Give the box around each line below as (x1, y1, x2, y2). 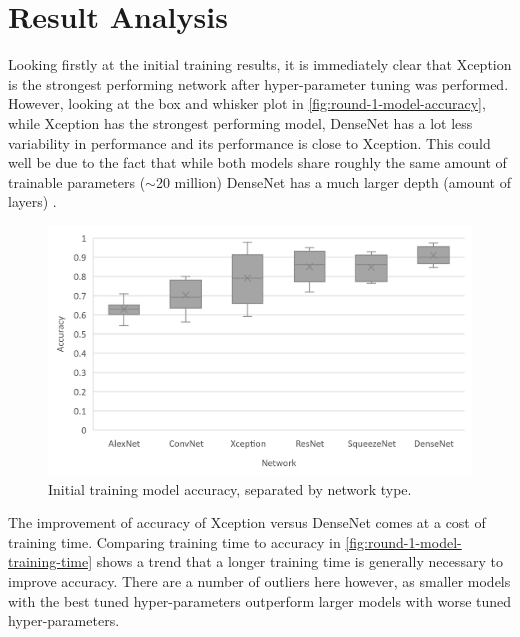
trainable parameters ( (8, 171, 146, 192)
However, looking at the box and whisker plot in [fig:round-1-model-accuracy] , (8, 93, 486, 114)
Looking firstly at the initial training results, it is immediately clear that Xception (8, 54, 512, 75)
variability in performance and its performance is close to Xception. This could (8, 132, 491, 153)
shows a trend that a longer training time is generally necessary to (96, 551, 503, 572)
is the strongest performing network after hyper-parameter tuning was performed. (8, 73, 509, 94)
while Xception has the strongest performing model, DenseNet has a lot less (8, 112, 473, 133)
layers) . (8, 191, 57, 212)
